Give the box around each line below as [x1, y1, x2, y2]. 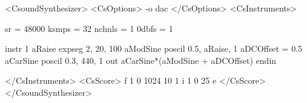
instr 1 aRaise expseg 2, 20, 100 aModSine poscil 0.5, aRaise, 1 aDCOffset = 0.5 [5, 42, 303, 55]
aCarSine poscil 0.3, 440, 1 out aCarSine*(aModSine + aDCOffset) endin [5, 54, 277, 66]
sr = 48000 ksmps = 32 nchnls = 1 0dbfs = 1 [5, 22, 173, 34]
